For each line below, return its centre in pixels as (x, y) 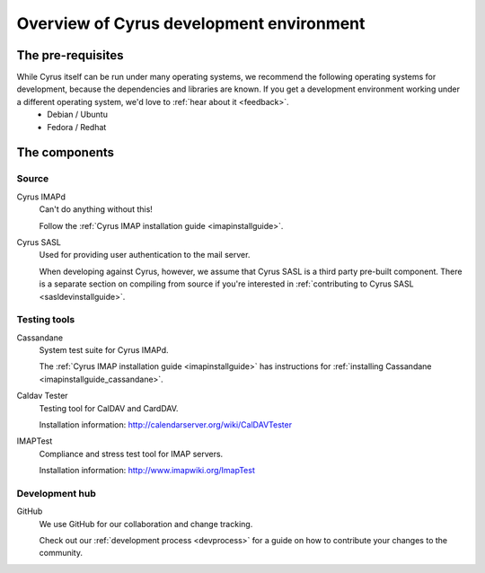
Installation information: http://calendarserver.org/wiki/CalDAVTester (165, 425)
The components (66, 153)
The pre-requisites (70, 55)
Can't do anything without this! (96, 209)
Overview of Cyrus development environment (191, 23)
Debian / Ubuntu (77, 115)
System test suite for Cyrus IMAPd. (104, 350)
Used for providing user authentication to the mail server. (145, 255)
